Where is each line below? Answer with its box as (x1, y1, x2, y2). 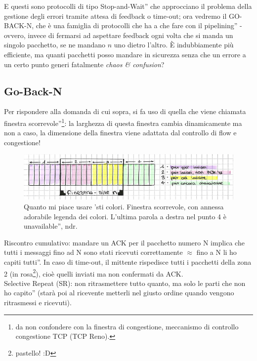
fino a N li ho (196, 247, 237, 257)
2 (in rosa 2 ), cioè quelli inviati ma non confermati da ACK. (4, 267, 183, 279)
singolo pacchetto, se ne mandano (4, 40, 106, 50)
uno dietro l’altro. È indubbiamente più (114, 40, 234, 50)
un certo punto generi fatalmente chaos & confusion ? (4, 59, 165, 69)
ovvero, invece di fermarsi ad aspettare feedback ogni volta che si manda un (4, 30, 233, 40)
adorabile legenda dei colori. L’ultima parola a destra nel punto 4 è (24, 211, 226, 221)
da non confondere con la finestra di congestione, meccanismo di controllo (15, 321, 239, 331)
